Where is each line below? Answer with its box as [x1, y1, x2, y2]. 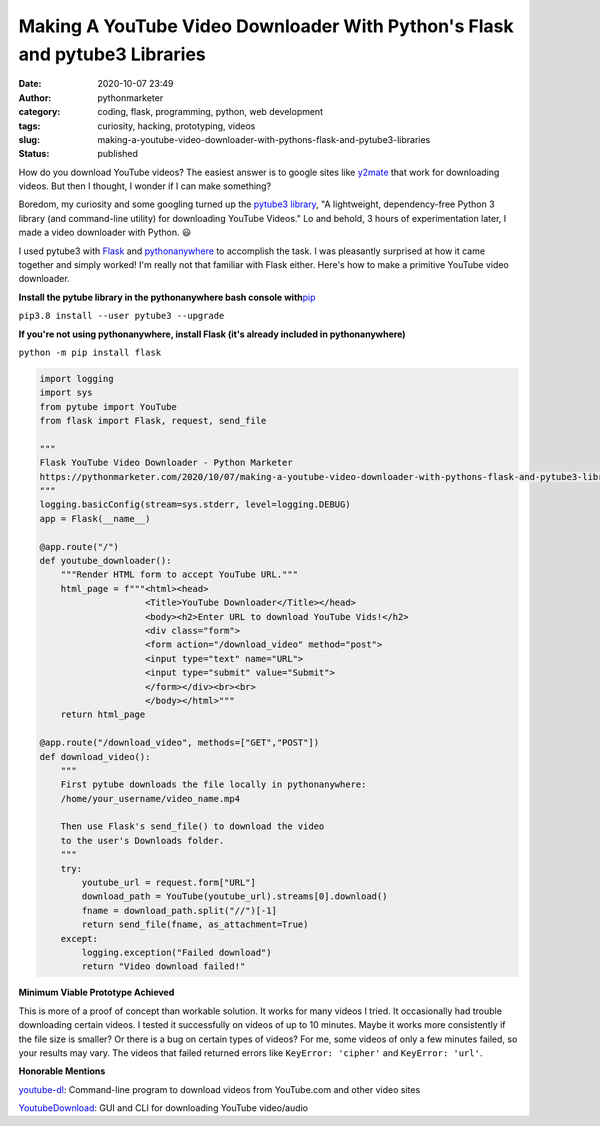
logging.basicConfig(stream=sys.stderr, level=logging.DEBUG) [39, 499, 351, 510]
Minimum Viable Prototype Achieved [18, 986, 175, 999]
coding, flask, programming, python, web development [97, 106, 324, 118]
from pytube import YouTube [39, 401, 177, 412]
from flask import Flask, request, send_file [39, 415, 267, 427]
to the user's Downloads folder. [60, 835, 225, 846]
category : [18, 106, 61, 118]
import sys [39, 387, 93, 399]
